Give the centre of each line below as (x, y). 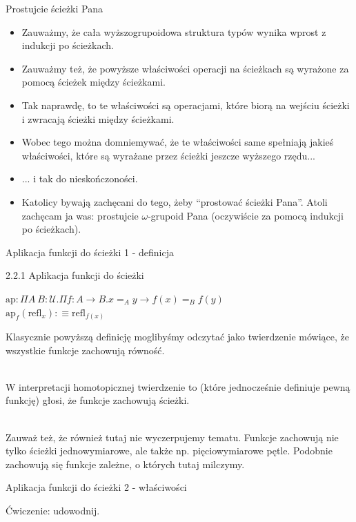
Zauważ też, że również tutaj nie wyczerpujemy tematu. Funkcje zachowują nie (172, 437)
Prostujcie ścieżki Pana (54, 8)
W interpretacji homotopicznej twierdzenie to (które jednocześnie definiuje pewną (178, 386)
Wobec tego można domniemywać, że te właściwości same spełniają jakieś (178, 142)
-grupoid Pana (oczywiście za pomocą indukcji (246, 215)
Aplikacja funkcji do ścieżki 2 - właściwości (96, 487)
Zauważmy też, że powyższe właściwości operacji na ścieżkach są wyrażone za (185, 68)
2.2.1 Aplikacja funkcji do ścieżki (75, 275)
